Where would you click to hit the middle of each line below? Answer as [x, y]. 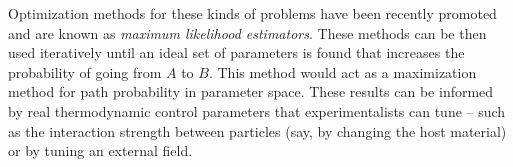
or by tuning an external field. [100, 150]
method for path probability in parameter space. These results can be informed [251, 91]
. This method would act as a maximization [342, 71]
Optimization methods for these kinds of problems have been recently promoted [252, 13]
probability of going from [85, 71]
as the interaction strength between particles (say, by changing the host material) [257, 130]
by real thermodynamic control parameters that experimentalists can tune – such [257, 110]
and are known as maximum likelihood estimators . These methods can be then [247, 32]
